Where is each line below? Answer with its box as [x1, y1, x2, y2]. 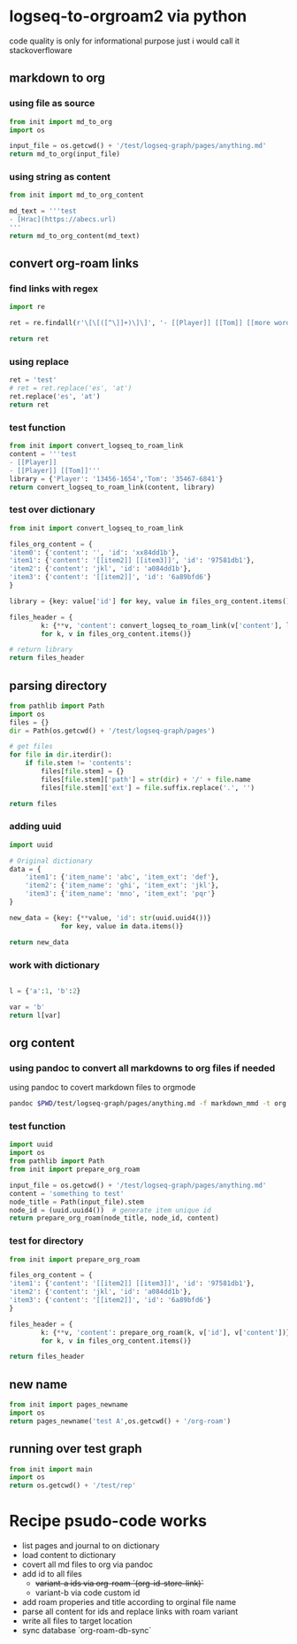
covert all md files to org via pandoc [21, 1559, 154, 1570]
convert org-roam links [9, 256, 140, 271]
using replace [9, 356, 69, 368]
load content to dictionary [21, 1550, 117, 1561]
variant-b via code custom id [34, 1587, 141, 1598]
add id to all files [21, 1569, 82, 1579]
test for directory [9, 1235, 84, 1247]
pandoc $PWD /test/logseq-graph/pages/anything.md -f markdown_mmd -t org [9, 1099, 287, 1108]
